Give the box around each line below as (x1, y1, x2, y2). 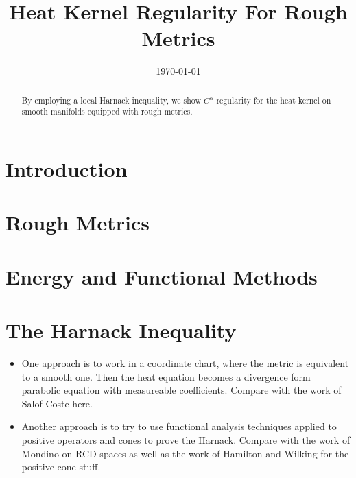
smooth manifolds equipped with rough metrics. (21, 106, 193, 117)
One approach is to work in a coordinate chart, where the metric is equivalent (21, 356, 349, 370)
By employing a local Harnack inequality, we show (21, 94, 201, 106)
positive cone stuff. (21, 459, 101, 474)
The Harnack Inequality (5, 316, 237, 344)
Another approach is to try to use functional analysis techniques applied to (21, 419, 337, 433)
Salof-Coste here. (21, 396, 93, 410)
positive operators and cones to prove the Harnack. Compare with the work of (21, 433, 351, 447)
